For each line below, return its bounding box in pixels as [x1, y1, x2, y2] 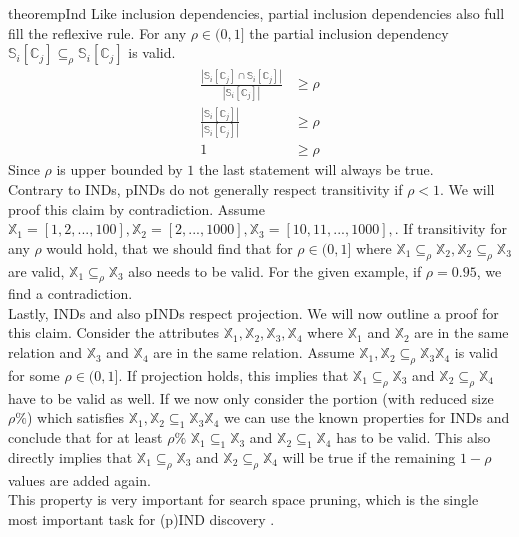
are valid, [8, 260, 65, 281]
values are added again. [8, 469, 151, 490]
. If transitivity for [394, 218, 507, 239]
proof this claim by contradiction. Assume [8, 198, 265, 219]
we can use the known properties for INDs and [224, 407, 510, 428]
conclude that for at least [8, 427, 163, 448]
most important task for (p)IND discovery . [8, 508, 275, 529]
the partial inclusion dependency [249, 22, 449, 43]
